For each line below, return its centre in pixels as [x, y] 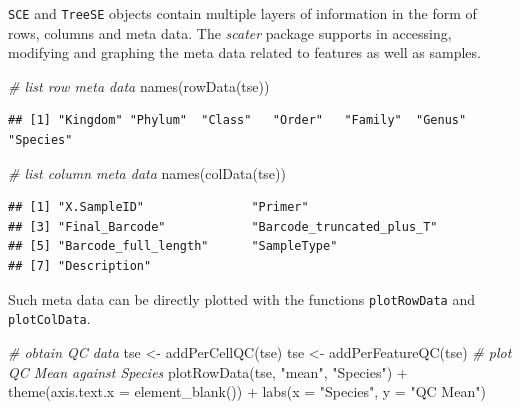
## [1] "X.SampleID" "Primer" [158, 207]
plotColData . [49, 318]
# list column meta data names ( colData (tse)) [147, 172]
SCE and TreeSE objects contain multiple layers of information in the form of [242, 13]
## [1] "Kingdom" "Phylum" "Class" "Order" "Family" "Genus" [237, 120]
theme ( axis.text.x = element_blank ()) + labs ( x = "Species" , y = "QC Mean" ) [247, 391]
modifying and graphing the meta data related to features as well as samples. [244, 52]
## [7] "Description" [80, 266]
